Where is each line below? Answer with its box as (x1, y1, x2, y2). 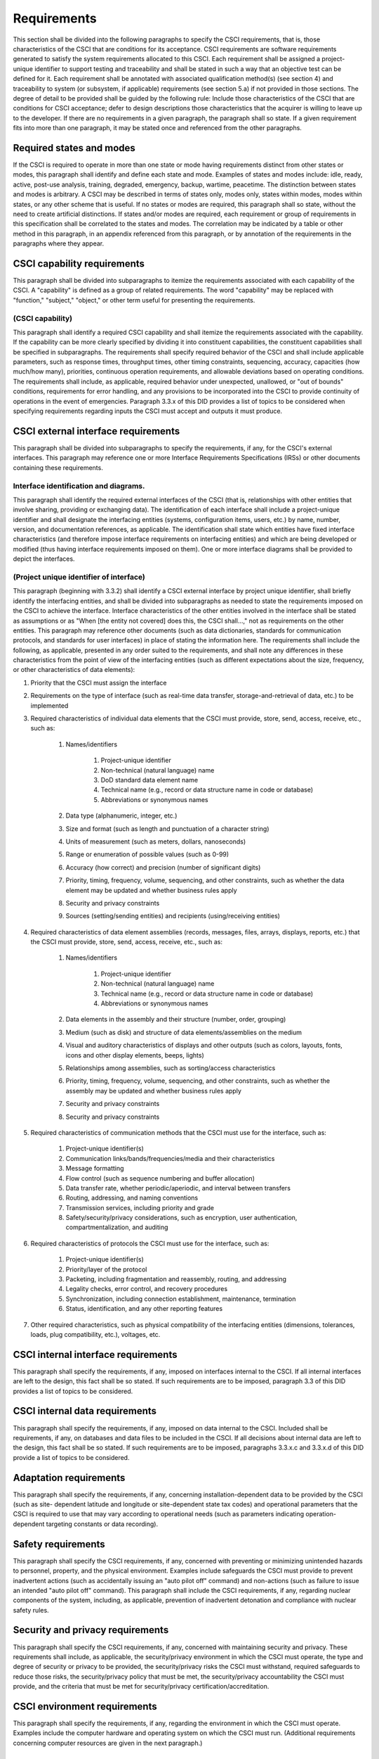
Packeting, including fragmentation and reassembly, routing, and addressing (65, 1275, 287, 1283)
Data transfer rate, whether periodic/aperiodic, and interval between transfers (65, 1183, 291, 1192)
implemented (30, 701, 69, 710)
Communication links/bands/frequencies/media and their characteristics (65, 1154, 275, 1162)
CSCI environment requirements (13, 1700, 157, 1713)
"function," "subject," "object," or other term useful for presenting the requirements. (13, 296, 255, 304)
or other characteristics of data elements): (13, 666, 135, 674)
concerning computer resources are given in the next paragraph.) (13, 1739, 203, 1747)
